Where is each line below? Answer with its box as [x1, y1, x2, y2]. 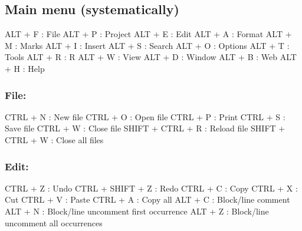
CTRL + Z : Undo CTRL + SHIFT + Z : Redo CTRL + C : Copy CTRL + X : [5, 181, 298, 194]
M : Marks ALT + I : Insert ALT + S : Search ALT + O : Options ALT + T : [5, 39, 290, 51]
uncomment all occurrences [5, 216, 103, 229]
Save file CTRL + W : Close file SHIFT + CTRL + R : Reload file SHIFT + [5, 122, 285, 134]
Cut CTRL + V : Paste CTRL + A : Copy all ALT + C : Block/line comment [5, 193, 290, 206]
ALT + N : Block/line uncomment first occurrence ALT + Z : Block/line [5, 204, 269, 217]
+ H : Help [5, 62, 45, 74]
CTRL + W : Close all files [5, 133, 104, 146]
